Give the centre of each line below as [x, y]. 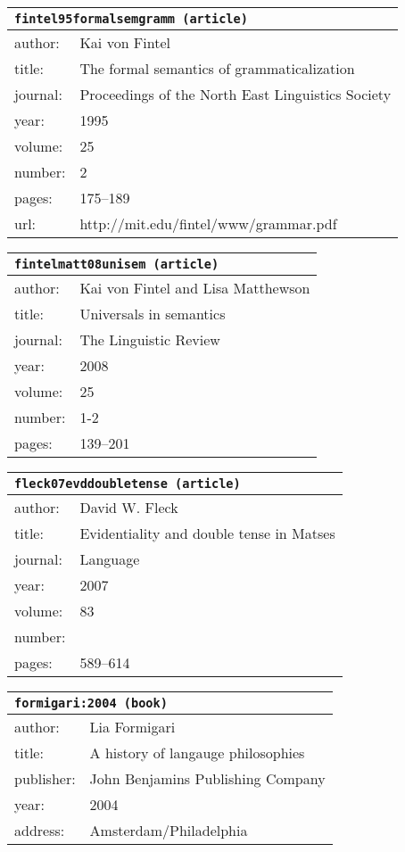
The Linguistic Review [150, 339]
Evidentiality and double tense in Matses [207, 533]
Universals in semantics [153, 314]
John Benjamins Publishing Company [207, 778]
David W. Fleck [129, 507]
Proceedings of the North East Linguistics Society [236, 94]
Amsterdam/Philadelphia [169, 830]
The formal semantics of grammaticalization [217, 68]
